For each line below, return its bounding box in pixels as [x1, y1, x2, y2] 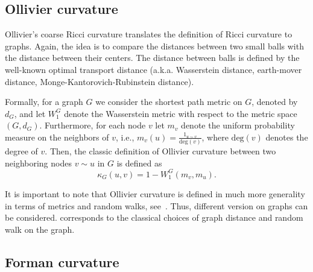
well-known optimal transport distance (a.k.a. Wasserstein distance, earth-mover [5, 63, 302, 75]
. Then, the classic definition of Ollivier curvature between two [45, 145, 276, 157]
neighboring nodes [5, 156, 72, 169]
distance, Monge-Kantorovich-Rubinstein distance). [5, 75, 194, 87]
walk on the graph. [5, 223, 75, 235]
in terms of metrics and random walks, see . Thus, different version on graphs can [5, 199, 308, 212]
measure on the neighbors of [5, 130, 109, 143]
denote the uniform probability [181, 119, 295, 131]
